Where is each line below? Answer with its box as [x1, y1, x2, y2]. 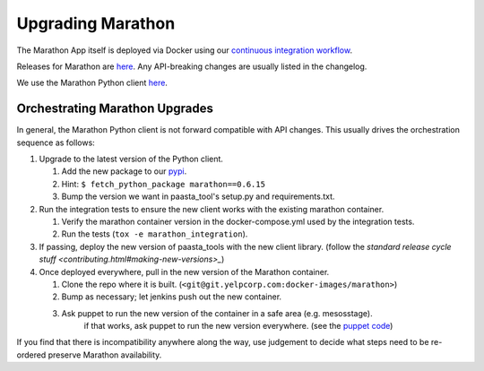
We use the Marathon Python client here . [16, 77, 168, 89]
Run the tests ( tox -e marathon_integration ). [61, 229, 248, 239]
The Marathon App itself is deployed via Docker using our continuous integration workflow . [16, 45, 353, 56]
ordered [16, 349, 47, 360]
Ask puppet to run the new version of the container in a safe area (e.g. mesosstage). [61, 307, 373, 318]
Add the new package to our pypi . [61, 166, 187, 177]
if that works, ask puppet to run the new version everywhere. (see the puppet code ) [83, 321, 393, 332]
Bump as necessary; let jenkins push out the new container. [61, 291, 282, 302]
